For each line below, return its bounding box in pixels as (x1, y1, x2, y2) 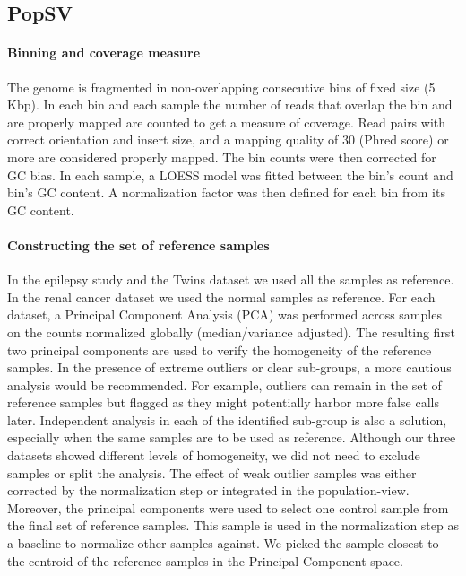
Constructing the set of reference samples (7, 235, 270, 254)
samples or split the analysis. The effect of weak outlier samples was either (7, 463, 417, 482)
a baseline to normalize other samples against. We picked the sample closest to (7, 534, 439, 553)
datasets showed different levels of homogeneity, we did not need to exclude (7, 446, 420, 465)
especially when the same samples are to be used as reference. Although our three (7, 428, 456, 447)
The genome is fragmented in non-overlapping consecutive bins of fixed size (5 (7, 77, 436, 96)
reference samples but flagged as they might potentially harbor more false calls (7, 393, 440, 412)
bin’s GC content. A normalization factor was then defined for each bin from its (7, 183, 445, 202)
